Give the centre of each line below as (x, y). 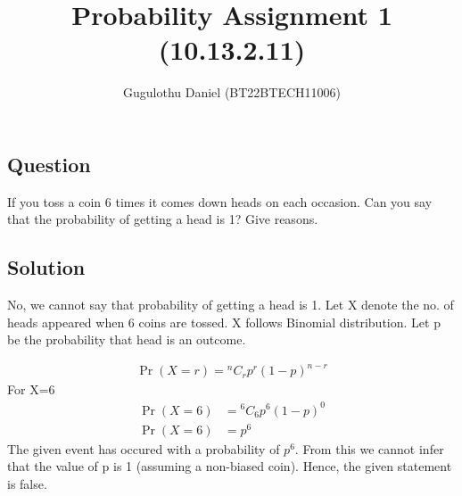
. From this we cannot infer (369, 448)
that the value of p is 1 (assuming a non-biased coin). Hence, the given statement (230, 466)
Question (49, 164)
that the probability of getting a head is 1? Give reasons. (163, 219)
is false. (27, 483)
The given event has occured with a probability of (144, 448)
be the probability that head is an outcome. (127, 339)
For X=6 (31, 389)
